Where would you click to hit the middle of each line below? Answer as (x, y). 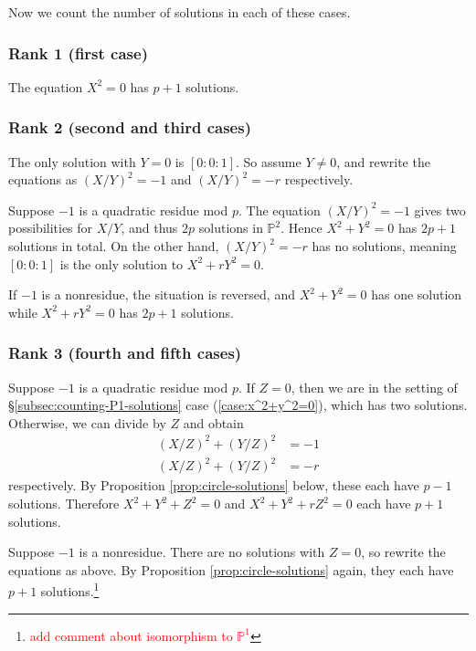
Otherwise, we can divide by (87, 422)
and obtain (213, 422)
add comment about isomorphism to (131, 635)
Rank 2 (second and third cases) (130, 127)
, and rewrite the (383, 161)
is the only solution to (122, 263)
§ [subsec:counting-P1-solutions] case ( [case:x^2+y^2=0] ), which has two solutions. (238, 405)
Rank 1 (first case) (78, 52)
